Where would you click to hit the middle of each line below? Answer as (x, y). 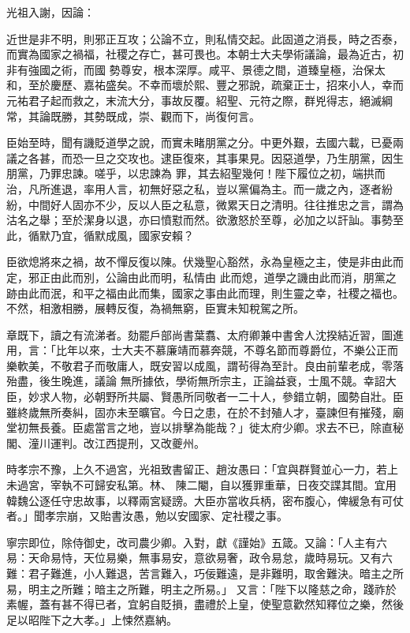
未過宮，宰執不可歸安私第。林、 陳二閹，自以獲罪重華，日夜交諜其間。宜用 (201, 485)
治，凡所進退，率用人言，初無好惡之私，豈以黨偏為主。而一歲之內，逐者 (194, 188)
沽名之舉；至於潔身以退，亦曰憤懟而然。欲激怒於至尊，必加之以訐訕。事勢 (199, 220)
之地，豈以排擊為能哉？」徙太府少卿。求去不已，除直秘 (260, 427)
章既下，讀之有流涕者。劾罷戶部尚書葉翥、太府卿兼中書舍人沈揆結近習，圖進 (205, 334)
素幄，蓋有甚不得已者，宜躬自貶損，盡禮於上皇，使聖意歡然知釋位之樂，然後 (205, 604)
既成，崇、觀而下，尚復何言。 (183, 116)
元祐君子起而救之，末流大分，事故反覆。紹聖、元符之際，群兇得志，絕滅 (194, 100)
